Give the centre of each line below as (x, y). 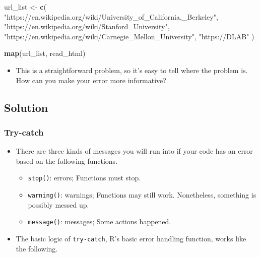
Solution (26, 107)
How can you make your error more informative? (91, 80)
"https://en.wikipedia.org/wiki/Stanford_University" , (87, 26)
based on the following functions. (67, 160)
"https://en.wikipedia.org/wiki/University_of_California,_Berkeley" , (111, 16)
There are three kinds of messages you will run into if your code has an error (134, 151)
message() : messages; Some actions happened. (100, 221)
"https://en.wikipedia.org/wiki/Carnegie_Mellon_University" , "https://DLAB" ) (129, 36)
